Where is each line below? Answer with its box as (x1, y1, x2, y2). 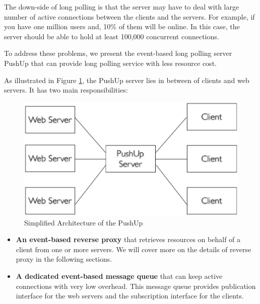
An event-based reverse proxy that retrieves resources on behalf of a (16, 234, 241, 245)
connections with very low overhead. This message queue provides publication (16, 280, 256, 291)
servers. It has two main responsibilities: (4, 85, 128, 95)
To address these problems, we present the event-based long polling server (4, 48, 232, 58)
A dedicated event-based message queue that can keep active (16, 270, 223, 281)
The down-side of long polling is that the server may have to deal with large (4, 2, 239, 12)
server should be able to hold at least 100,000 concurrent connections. (4, 31, 219, 41)
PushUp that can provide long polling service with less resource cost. (4, 57, 217, 68)
